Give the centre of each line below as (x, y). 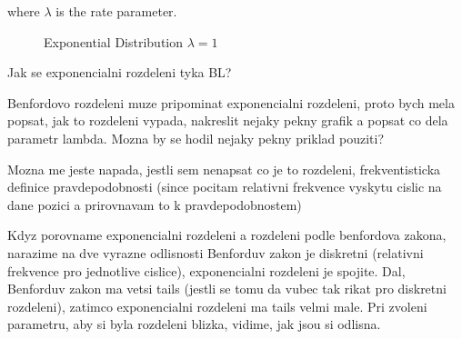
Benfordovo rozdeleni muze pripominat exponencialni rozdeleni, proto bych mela (231, 102)
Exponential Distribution (114, 41)
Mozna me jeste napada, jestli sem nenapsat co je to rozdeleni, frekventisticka (224, 169)
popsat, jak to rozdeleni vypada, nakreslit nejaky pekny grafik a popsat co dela (228, 120)
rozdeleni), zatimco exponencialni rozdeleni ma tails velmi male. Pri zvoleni (217, 306)
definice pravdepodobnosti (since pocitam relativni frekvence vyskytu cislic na (225, 187)
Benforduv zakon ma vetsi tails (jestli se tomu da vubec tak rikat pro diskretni (227, 289)
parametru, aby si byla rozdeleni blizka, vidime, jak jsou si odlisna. (194, 324)
